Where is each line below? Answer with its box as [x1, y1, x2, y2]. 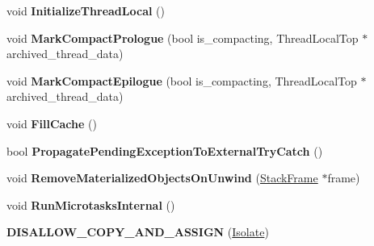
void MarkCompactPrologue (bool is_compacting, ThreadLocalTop [6, 29, 359, 46]
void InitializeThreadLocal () [6, 2, 165, 19]
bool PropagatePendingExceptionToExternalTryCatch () [6, 142, 323, 159]
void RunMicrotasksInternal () [6, 196, 175, 213]
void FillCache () [6, 115, 97, 131]
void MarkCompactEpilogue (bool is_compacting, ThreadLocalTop [6, 72, 357, 89]
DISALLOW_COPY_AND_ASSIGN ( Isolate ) [6, 223, 269, 240]
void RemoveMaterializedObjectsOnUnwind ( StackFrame [6, 169, 318, 186]
